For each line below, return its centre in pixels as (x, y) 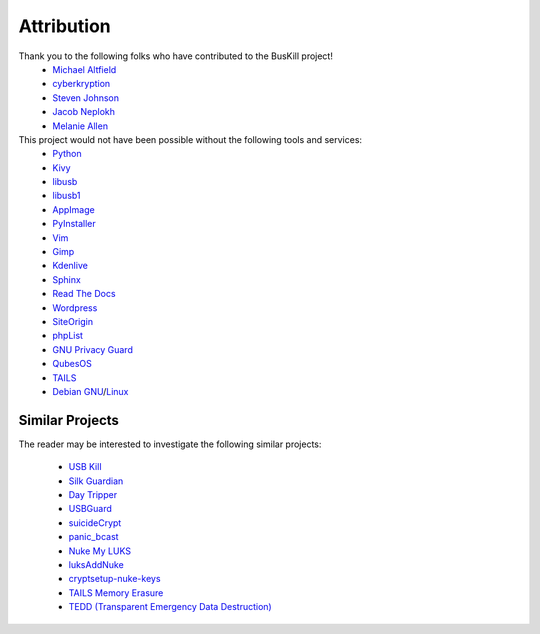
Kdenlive (70, 266)
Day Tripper (93, 494)
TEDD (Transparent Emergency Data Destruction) (170, 607)
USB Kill (85, 467)
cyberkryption (81, 84)
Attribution (64, 26)
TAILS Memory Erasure (116, 592)
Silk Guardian (96, 481)
